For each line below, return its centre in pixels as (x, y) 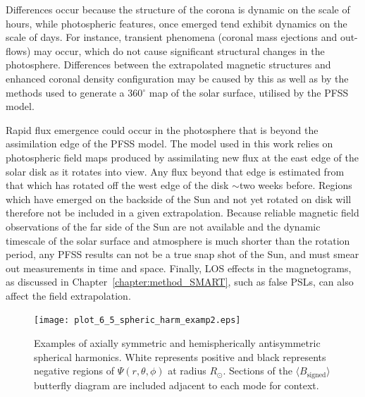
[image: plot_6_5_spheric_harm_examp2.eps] (137, 320)
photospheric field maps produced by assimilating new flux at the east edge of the (182, 157)
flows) (18, 50)
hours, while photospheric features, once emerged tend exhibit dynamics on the (177, 23)
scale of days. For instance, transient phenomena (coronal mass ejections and (172, 37)
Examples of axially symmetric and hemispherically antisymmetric (177, 343)
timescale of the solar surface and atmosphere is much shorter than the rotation (178, 240)
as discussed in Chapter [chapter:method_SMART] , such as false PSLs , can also (180, 282)
